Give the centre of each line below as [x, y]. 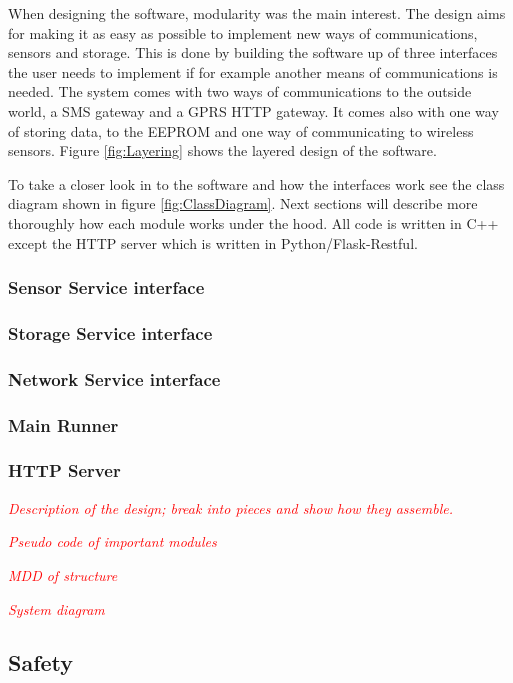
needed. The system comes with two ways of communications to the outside [240, 91]
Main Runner [63, 424]
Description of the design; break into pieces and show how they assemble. [230, 507]
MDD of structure [63, 574]
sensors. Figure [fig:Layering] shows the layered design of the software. [222, 150]
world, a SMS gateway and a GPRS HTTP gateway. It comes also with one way [253, 110]
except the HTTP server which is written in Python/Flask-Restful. [213, 242]
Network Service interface [114, 378]
